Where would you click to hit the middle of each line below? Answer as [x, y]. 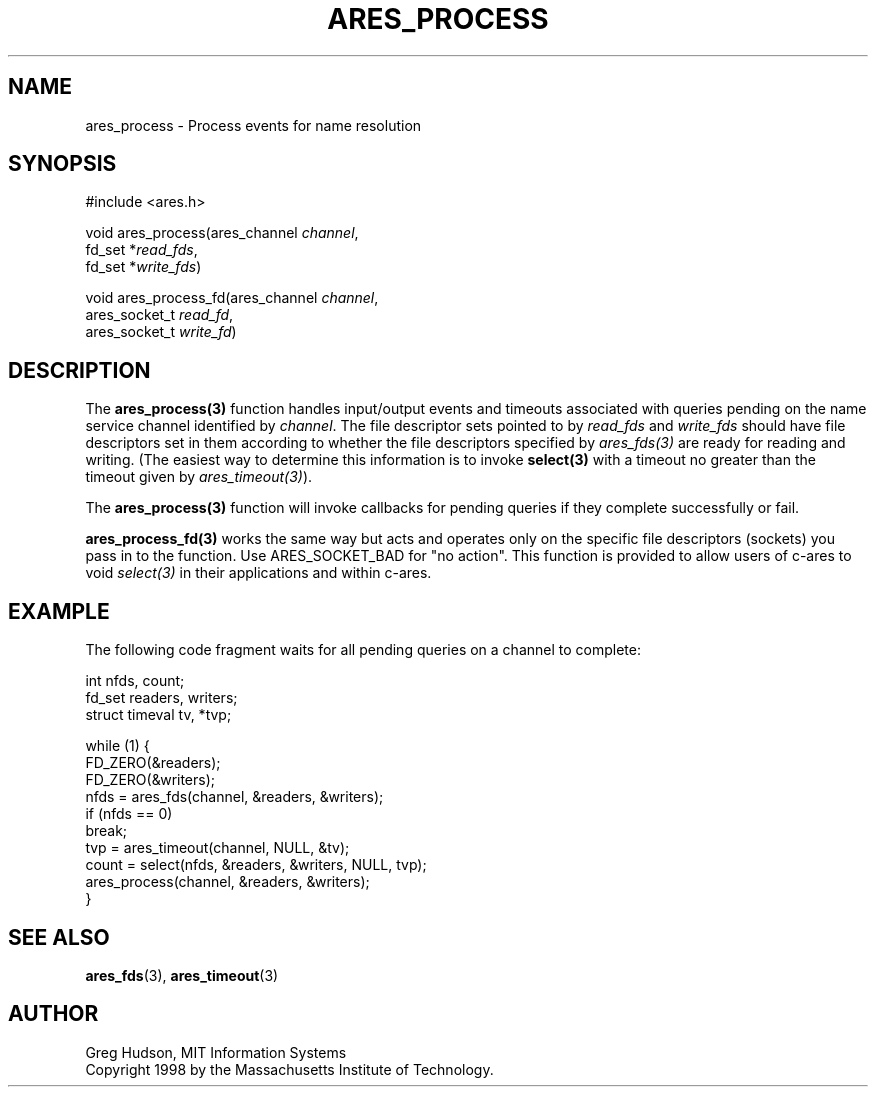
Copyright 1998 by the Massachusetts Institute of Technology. [289, 1069]
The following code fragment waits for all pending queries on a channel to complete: [363, 650]
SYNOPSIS [62, 164]
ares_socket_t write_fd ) [161, 332]
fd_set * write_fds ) [143, 267]
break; [106, 831]
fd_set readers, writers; [161, 698]
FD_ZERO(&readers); [153, 763]
